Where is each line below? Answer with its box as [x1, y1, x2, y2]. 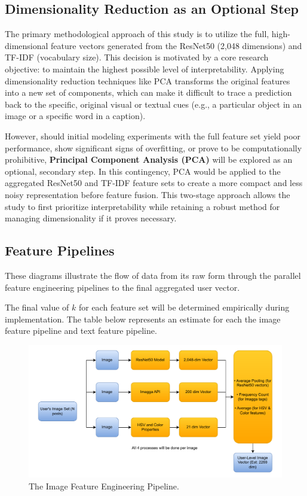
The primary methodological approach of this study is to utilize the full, [5, 28, 269, 40]
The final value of [5, 301, 69, 314]
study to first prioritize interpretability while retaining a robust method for [5, 200, 280, 212]
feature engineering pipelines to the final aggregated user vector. [5, 281, 240, 293]
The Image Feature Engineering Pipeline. [29, 479, 179, 492]
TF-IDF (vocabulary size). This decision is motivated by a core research [5, 51, 269, 63]
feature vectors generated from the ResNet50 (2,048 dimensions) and [51, 39, 302, 51]
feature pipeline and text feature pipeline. [5, 324, 157, 337]
